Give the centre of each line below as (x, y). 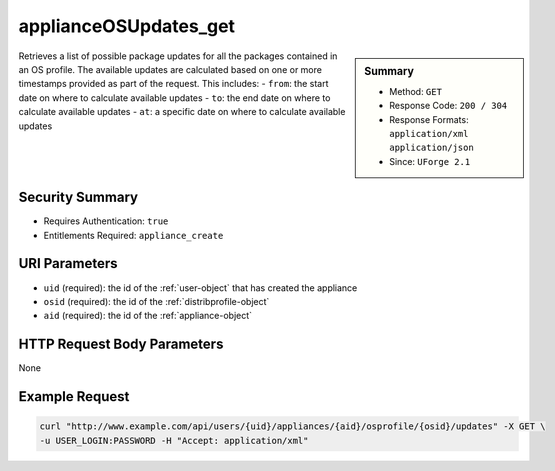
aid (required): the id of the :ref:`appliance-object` (148, 316)
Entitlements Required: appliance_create (133, 235)
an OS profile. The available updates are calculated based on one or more (170, 69)
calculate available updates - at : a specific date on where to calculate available (182, 112)
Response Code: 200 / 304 (448, 106)
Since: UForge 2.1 (430, 161)
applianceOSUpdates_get (126, 26)
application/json (431, 148)
